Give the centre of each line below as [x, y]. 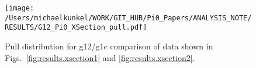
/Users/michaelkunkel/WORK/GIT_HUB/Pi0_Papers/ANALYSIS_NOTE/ [128, 18]
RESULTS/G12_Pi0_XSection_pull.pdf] [76, 28]
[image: [20, 8]
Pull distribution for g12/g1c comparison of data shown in [109, 46]
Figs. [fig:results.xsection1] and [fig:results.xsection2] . [100, 57]
